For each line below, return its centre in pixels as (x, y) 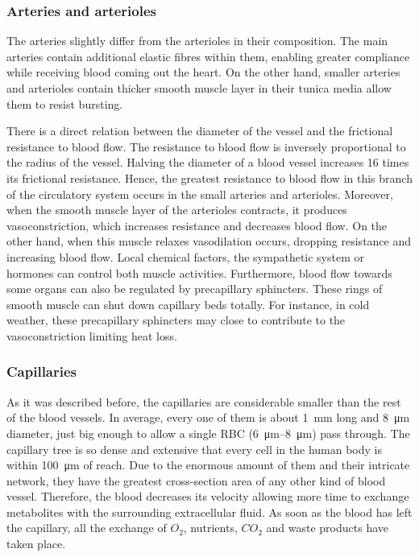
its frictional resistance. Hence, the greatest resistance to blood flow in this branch (209, 177)
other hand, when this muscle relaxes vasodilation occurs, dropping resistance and (209, 241)
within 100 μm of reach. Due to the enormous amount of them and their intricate (208, 465)
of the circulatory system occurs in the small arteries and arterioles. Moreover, (200, 194)
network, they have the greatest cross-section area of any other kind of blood (196, 480)
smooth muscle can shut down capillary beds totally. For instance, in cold (188, 304)
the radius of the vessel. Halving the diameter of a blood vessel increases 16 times (208, 162)
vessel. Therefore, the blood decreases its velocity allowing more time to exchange (208, 496)
